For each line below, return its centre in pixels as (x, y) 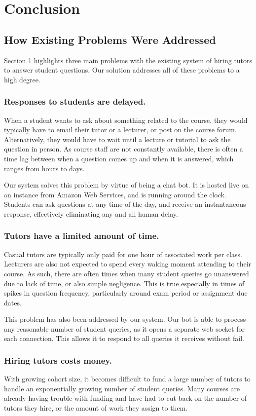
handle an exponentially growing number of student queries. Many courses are (122, 388)
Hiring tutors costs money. (58, 360)
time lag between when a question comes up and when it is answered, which (119, 158)
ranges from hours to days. (44, 168)
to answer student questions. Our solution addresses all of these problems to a (122, 70)
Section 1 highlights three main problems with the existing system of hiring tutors (128, 60)
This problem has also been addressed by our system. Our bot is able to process (125, 319)
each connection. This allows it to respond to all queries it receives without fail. (124, 338)
